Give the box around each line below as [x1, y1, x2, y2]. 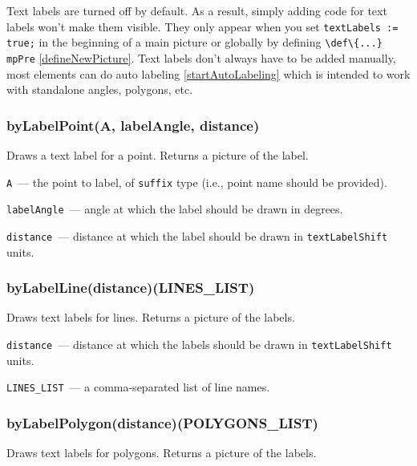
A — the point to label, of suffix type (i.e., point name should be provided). [6, 173, 387, 190]
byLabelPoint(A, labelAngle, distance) [6, 115, 260, 135]
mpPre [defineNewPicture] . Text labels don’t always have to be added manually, [6, 49, 396, 66]
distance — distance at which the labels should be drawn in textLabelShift [6, 335, 392, 352]
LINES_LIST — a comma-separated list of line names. [6, 379, 270, 395]
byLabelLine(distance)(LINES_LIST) [6, 278, 255, 298]
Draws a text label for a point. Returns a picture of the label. [6, 146, 309, 163]
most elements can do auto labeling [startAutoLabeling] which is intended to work [6, 65, 411, 82]
